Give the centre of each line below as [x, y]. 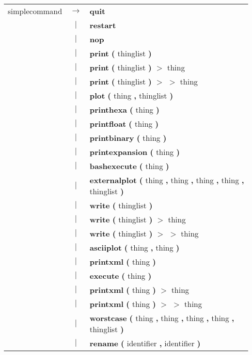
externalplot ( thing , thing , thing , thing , [167, 180]
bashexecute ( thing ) [129, 166]
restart [103, 25]
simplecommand [35, 11]
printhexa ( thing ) [124, 110]
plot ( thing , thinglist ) [131, 95]
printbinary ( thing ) [128, 138]
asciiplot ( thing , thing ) [134, 247]
